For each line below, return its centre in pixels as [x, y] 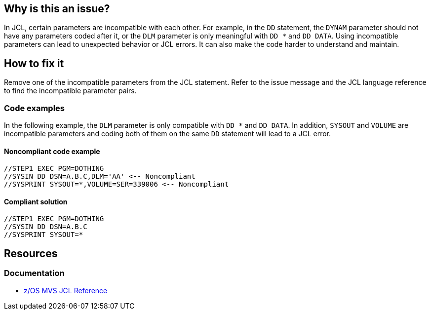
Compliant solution [36, 201]
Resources [31, 253]
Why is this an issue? [57, 9]
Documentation [34, 273]
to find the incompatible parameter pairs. [70, 91]
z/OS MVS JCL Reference [66, 290]
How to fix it [34, 63]
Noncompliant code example [52, 151]
